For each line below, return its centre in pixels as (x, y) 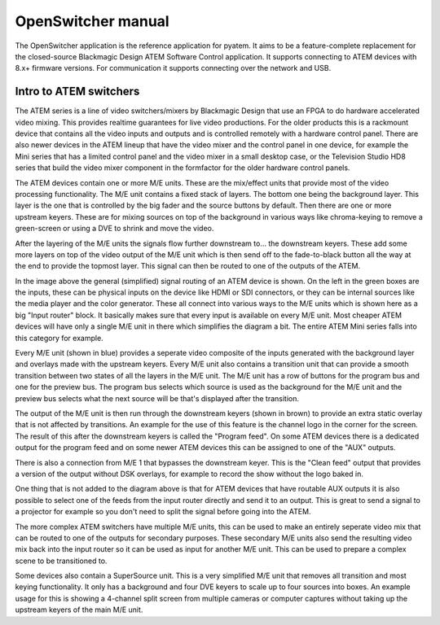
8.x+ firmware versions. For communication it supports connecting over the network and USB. (173, 68)
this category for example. (59, 338)
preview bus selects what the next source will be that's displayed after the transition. (157, 398)
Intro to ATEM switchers (77, 92)
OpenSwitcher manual (92, 21)
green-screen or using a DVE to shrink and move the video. (114, 229)
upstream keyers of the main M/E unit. (79, 610)
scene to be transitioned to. (61, 561)
